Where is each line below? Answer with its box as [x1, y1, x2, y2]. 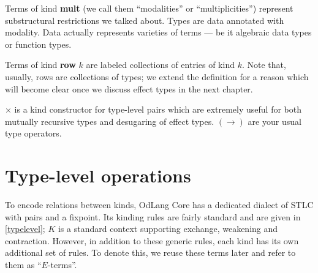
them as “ [5, 258, 42, 271]
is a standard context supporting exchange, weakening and [58, 222, 278, 235]
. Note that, [241, 58, 286, 71]
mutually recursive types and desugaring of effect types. [5, 114, 214, 127]
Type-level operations [5, 163, 191, 188]
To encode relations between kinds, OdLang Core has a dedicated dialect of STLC [5, 198, 314, 211]
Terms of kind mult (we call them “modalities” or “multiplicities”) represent [5, 2, 293, 14]
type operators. [5, 127, 62, 140]
